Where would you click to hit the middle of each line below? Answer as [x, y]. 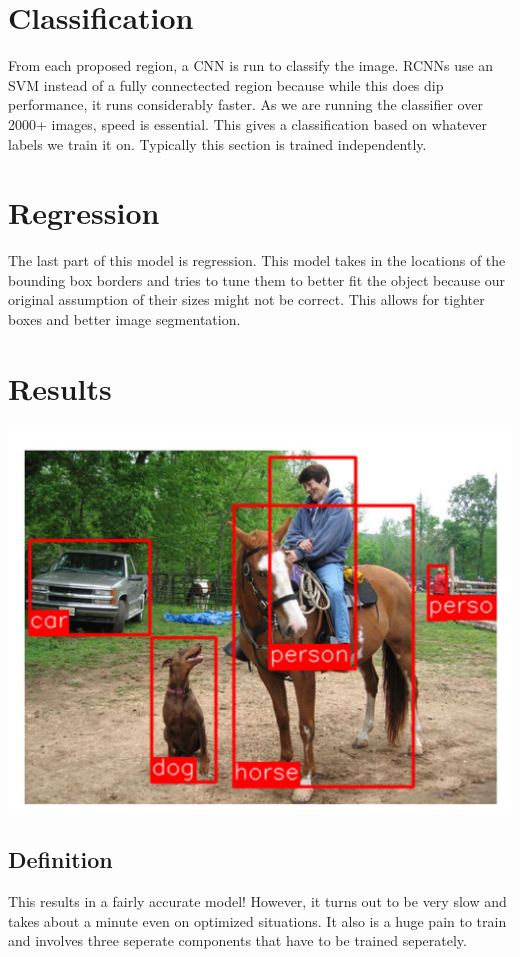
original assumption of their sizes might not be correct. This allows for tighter [246, 299]
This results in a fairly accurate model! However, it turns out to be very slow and [257, 900]
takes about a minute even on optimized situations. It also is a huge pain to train [257, 920]
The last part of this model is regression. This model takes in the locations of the [257, 260]
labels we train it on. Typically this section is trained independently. [217, 143]
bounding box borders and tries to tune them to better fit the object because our [257, 279]
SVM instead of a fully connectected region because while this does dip [226, 84]
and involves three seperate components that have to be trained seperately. [237, 940]
